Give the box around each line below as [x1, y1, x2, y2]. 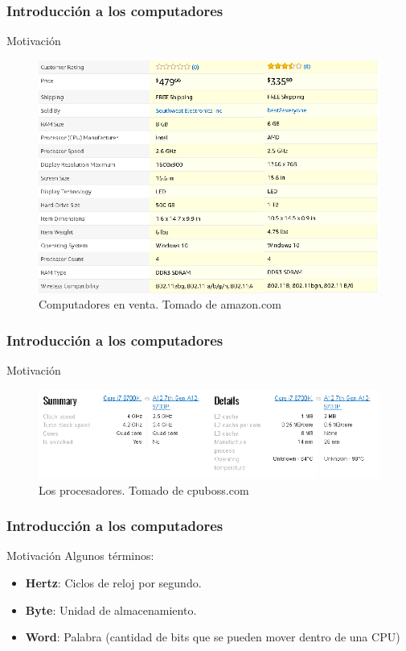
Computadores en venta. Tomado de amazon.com [39, 296, 281, 313]
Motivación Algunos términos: [6, 547, 154, 564]
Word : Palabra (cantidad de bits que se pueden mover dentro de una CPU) [25, 628, 400, 645]
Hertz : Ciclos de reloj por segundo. [25, 574, 202, 591]
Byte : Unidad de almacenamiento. [25, 601, 197, 618]
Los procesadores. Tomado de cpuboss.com [39, 481, 249, 498]
